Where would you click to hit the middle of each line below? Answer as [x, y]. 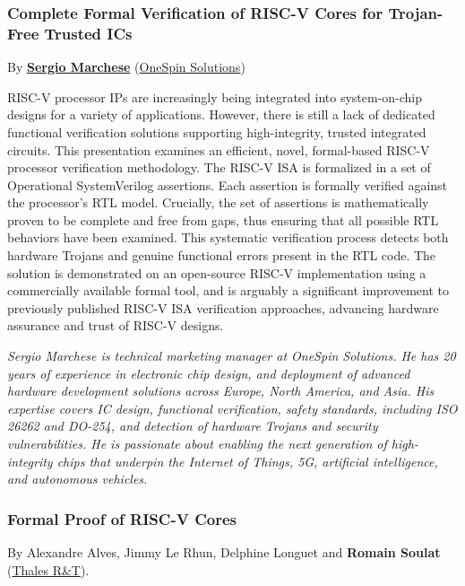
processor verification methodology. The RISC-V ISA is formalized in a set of [219, 167]
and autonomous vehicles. [77, 479]
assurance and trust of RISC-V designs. [116, 325]
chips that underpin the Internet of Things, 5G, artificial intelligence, [247, 461]
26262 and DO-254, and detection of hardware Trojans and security [193, 426]
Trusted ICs [88, 33]
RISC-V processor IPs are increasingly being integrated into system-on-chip [215, 96]
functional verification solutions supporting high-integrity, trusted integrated [217, 131]
